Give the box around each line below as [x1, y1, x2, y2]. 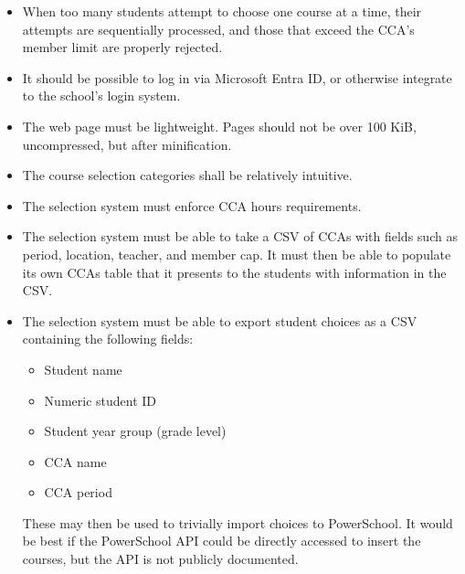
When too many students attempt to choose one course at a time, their [22, 2, 422, 20]
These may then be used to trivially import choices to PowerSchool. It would [22, 513, 453, 532]
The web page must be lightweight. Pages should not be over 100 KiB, [22, 116, 417, 135]
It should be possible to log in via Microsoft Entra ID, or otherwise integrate [22, 68, 452, 87]
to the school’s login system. [22, 86, 181, 105]
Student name [44, 359, 122, 378]
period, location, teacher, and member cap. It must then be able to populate [22, 244, 451, 263]
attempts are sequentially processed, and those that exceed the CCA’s [22, 19, 415, 38]
